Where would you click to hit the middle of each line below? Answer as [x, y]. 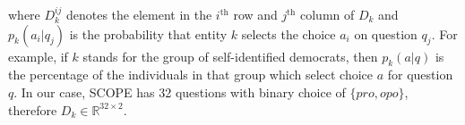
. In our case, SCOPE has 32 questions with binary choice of [180, 92]
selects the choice [288, 33]
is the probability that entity [148, 33]
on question [386, 33]
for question [420, 75]
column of [327, 14]
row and [255, 14]
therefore [33, 109]
